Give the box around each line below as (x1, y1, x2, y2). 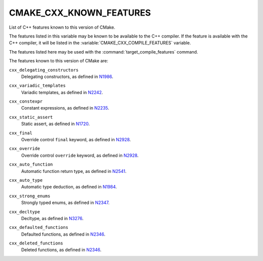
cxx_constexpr (9, 99, 43, 104)
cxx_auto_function (9, 162, 53, 168)
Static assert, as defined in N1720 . (21, 121, 90, 127)
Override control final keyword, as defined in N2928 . (21, 137, 131, 143)
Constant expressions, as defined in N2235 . (21, 105, 110, 111)
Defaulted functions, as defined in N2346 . (21, 231, 106, 237)
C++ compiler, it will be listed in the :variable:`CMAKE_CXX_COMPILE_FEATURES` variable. (9, 40, 191, 46)
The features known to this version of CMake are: (9, 58, 109, 64)
